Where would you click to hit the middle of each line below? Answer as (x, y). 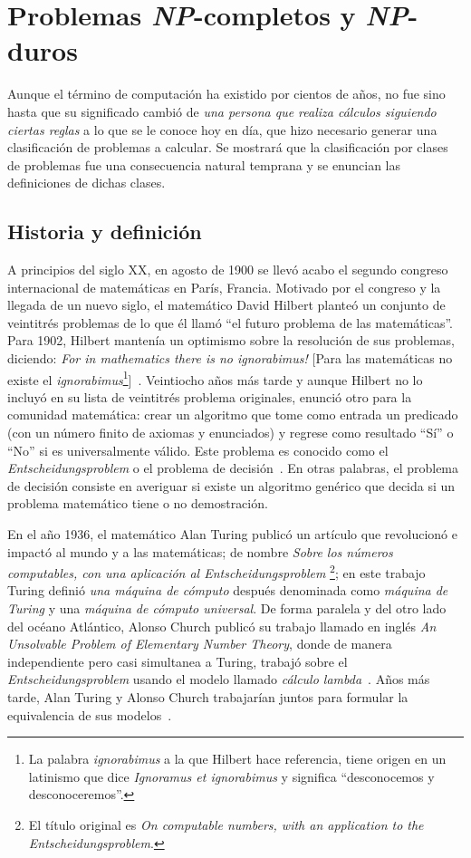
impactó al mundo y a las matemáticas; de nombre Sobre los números (200, 551)
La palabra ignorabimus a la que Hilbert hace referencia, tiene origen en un (237, 759)
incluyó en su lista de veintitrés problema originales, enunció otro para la (210, 396)
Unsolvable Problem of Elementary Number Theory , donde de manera (200, 644)
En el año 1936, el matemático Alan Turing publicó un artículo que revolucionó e (232, 534)
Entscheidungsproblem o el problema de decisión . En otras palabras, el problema (233, 468)
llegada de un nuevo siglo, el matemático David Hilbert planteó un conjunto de (226, 305)
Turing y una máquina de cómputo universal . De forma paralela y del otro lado (227, 608)
